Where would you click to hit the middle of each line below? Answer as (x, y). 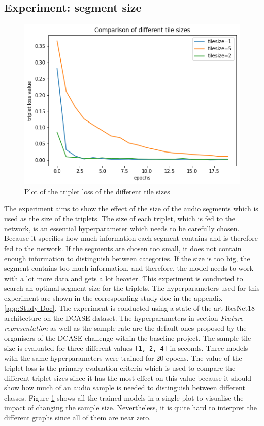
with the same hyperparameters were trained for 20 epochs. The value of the (123, 358)
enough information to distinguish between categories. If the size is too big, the (127, 258)
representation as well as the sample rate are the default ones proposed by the (125, 328)
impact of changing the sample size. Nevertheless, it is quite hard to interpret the (130, 407)
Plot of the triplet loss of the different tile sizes (97, 191)
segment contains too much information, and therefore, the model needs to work (129, 268)
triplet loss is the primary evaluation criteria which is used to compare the (120, 368)
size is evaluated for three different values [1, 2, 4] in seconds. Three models (126, 347)
